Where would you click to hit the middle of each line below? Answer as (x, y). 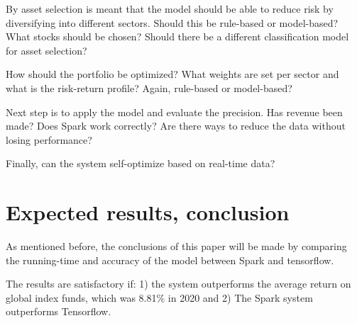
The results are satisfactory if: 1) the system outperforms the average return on (178, 284)
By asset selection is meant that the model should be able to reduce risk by (170, 8)
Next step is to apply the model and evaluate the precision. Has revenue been (174, 112)
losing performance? (49, 139)
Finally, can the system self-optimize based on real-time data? (141, 163)
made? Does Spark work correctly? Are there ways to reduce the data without (176, 126)
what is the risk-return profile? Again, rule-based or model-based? (149, 87)
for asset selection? (46, 50)
